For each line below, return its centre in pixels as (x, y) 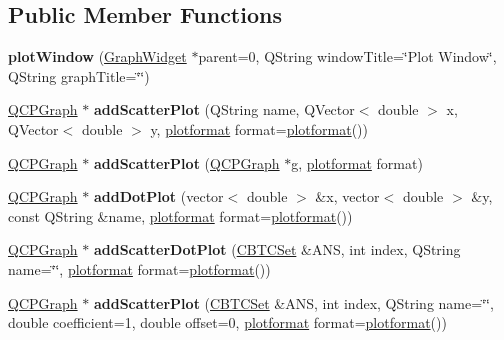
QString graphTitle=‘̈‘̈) (79, 75)
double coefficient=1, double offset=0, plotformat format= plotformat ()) (227, 322)
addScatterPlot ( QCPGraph (186, 162)
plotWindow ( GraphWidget (97, 56)
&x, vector (347, 196)
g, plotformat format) (357, 162)
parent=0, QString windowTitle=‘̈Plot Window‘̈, (347, 56)
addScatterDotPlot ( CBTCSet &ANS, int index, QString (277, 249)
